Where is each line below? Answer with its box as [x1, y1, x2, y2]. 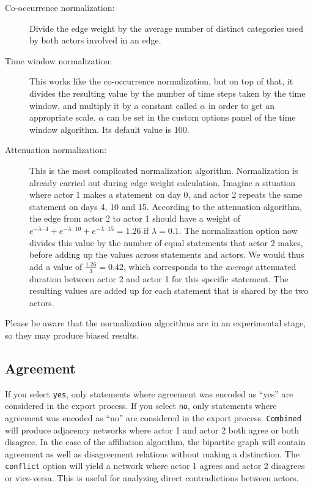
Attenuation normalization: [5, 143, 107, 156]
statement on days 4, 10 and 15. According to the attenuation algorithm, [29, 200, 302, 212]
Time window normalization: [5, 54, 112, 67]
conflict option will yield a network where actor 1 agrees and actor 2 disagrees [5, 459, 305, 472]
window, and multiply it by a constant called [29, 99, 197, 111]
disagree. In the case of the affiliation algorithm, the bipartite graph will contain [5, 435, 306, 448]
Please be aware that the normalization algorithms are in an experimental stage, [5, 317, 306, 329]
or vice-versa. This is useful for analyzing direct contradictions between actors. [5, 471, 299, 484]
